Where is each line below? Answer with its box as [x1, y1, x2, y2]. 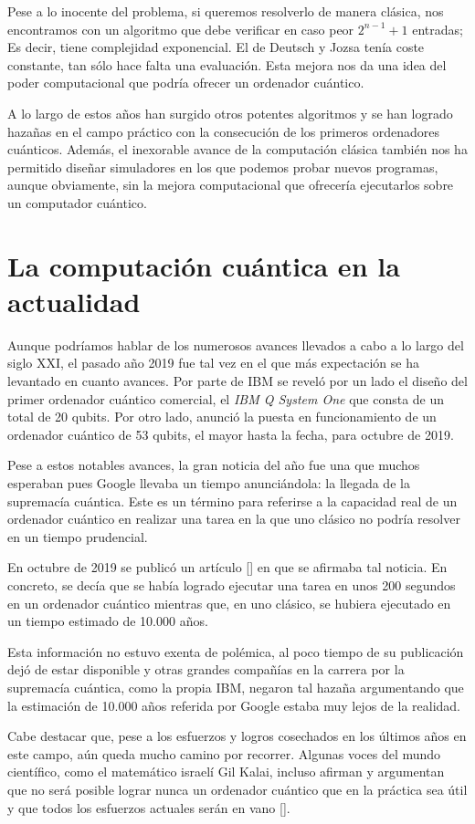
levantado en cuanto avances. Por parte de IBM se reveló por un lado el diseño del [7, 371, 468, 391]
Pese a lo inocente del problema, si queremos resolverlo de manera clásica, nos [7, 2, 444, 20]
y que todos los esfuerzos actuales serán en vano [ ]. [7, 798, 290, 817]
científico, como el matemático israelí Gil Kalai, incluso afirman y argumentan [7, 762, 445, 781]
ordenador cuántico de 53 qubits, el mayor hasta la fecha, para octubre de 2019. [7, 424, 454, 443]
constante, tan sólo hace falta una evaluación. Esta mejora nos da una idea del [7, 55, 447, 74]
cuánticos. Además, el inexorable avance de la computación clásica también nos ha [7, 140, 468, 159]
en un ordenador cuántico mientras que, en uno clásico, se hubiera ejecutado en [7, 593, 451, 612]
